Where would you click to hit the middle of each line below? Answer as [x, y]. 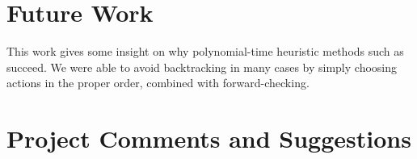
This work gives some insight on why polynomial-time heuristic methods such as [205, 51]
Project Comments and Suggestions [209, 138]
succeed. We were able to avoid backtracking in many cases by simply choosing [202, 67]
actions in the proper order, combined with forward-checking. [158, 83]
